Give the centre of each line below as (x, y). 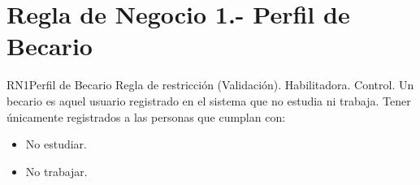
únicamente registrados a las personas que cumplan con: (146, 116)
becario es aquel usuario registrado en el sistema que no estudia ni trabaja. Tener (209, 100)
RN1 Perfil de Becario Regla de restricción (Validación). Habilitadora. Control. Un (210, 85)
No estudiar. (56, 144)
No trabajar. (56, 171)
